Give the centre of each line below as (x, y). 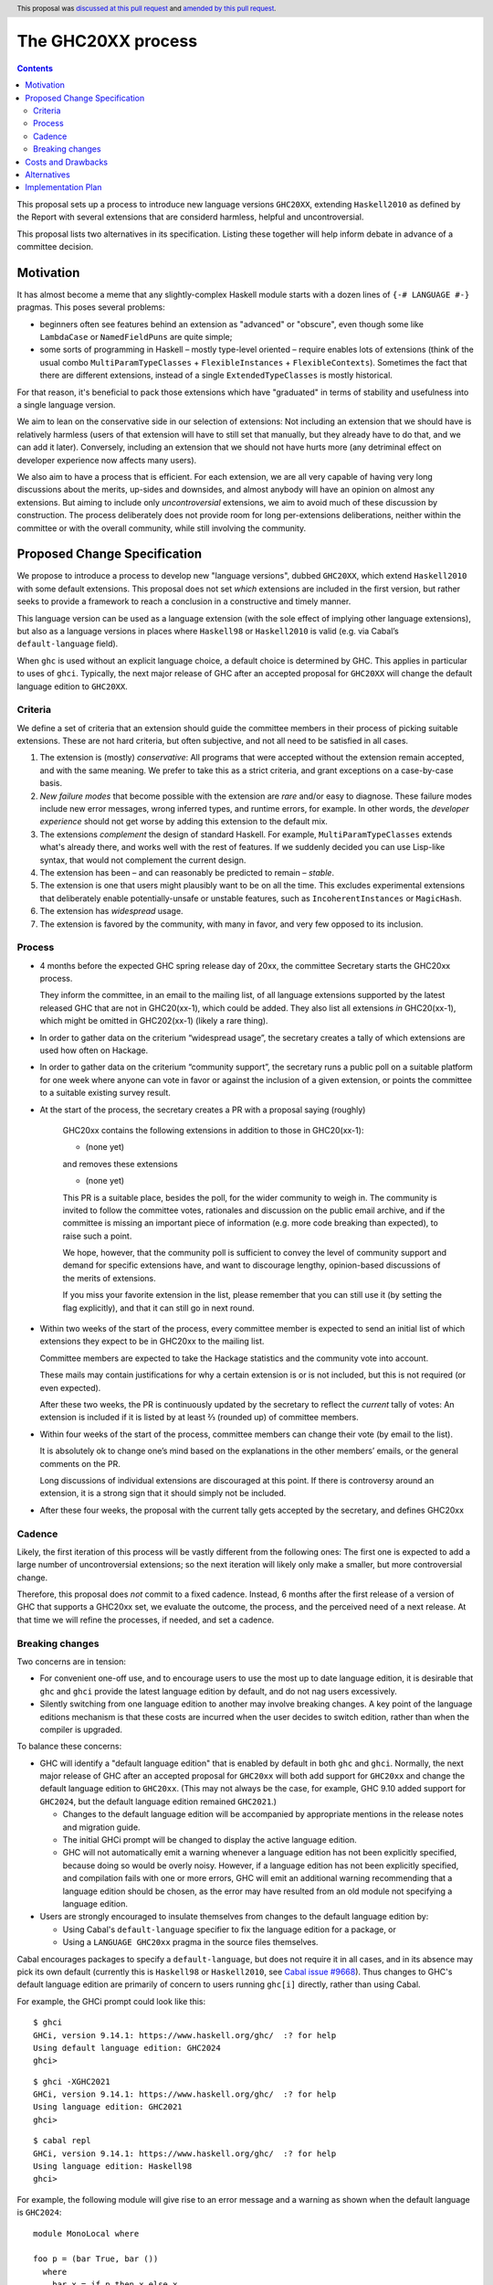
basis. (51, 783)
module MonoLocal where (86, 2233)
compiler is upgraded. (81, 1729)
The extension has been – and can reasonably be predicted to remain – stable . (187, 872)
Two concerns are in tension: (72, 1661)
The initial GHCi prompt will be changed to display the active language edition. (210, 1840)
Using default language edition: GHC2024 (127, 2048)
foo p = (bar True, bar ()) (96, 2259)
